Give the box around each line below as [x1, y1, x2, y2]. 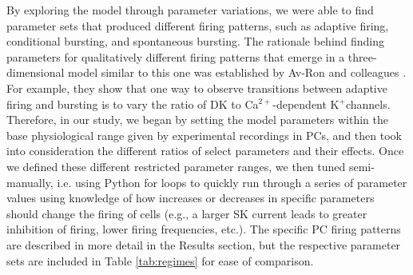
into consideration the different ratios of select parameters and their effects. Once [6, 142, 404, 159]
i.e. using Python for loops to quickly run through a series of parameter [57, 173, 407, 190]
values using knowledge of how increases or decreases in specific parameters [6, 189, 375, 206]
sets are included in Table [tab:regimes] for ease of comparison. [6, 252, 314, 269]
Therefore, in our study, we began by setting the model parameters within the [6, 111, 388, 128]
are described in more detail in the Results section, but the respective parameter [6, 236, 401, 253]
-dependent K [272, 95, 340, 112]
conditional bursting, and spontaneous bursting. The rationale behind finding [6, 33, 385, 50]
